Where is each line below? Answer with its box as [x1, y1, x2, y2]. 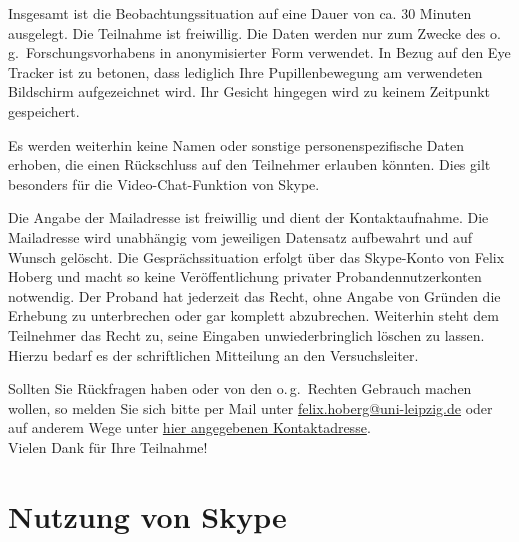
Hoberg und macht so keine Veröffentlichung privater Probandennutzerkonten [8, 266, 482, 287]
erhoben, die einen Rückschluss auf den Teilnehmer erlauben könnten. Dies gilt [8, 154, 491, 175]
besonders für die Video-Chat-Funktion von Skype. [8, 173, 320, 194]
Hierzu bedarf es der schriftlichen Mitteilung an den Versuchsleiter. [8, 344, 419, 365]
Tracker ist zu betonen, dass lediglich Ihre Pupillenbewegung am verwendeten [8, 61, 483, 82]
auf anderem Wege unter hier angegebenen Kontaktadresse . [8, 417, 371, 438]
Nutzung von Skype [8, 495, 287, 536]
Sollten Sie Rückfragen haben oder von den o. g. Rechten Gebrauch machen [8, 378, 472, 399]
